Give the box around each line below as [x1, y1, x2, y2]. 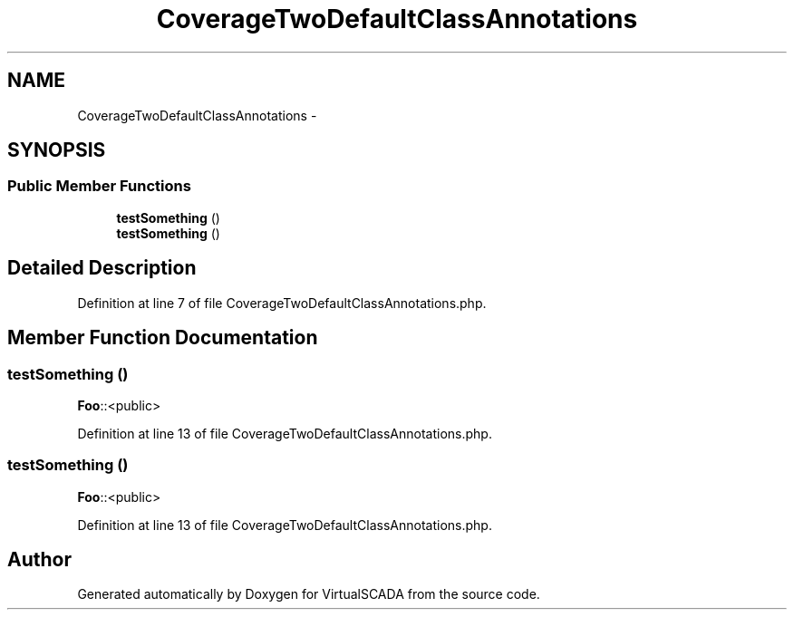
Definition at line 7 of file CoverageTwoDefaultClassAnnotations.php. [77, 294, 487, 311]
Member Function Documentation [7, 326, 318, 350]
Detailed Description [7, 256, 197, 280]
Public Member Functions [7, 177, 191, 196]
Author [7, 548, 72, 572]
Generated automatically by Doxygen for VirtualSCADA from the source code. [77, 586, 540, 603]
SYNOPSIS [7, 139, 106, 162]
